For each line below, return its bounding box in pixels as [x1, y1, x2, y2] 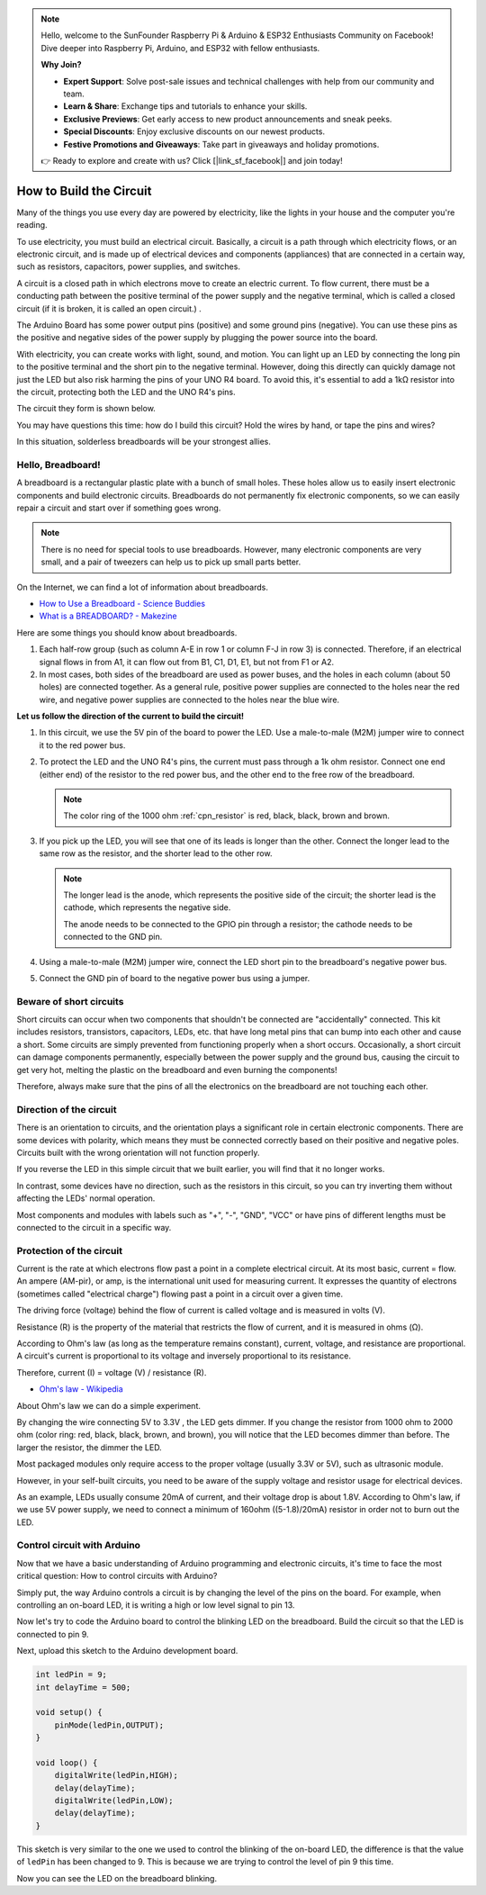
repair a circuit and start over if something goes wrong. [16, 502, 221, 513]
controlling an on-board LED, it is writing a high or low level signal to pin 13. [16, 1599, 295, 1611]
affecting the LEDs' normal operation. [16, 1193, 156, 1204]
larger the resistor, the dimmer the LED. [16, 1441, 162, 1453]
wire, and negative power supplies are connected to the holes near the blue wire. [39, 694, 340, 705]
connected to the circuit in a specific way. [16, 1222, 172, 1232]
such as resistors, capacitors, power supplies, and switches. [16, 261, 240, 272]
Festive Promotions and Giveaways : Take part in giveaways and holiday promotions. [63, 139, 380, 149]
